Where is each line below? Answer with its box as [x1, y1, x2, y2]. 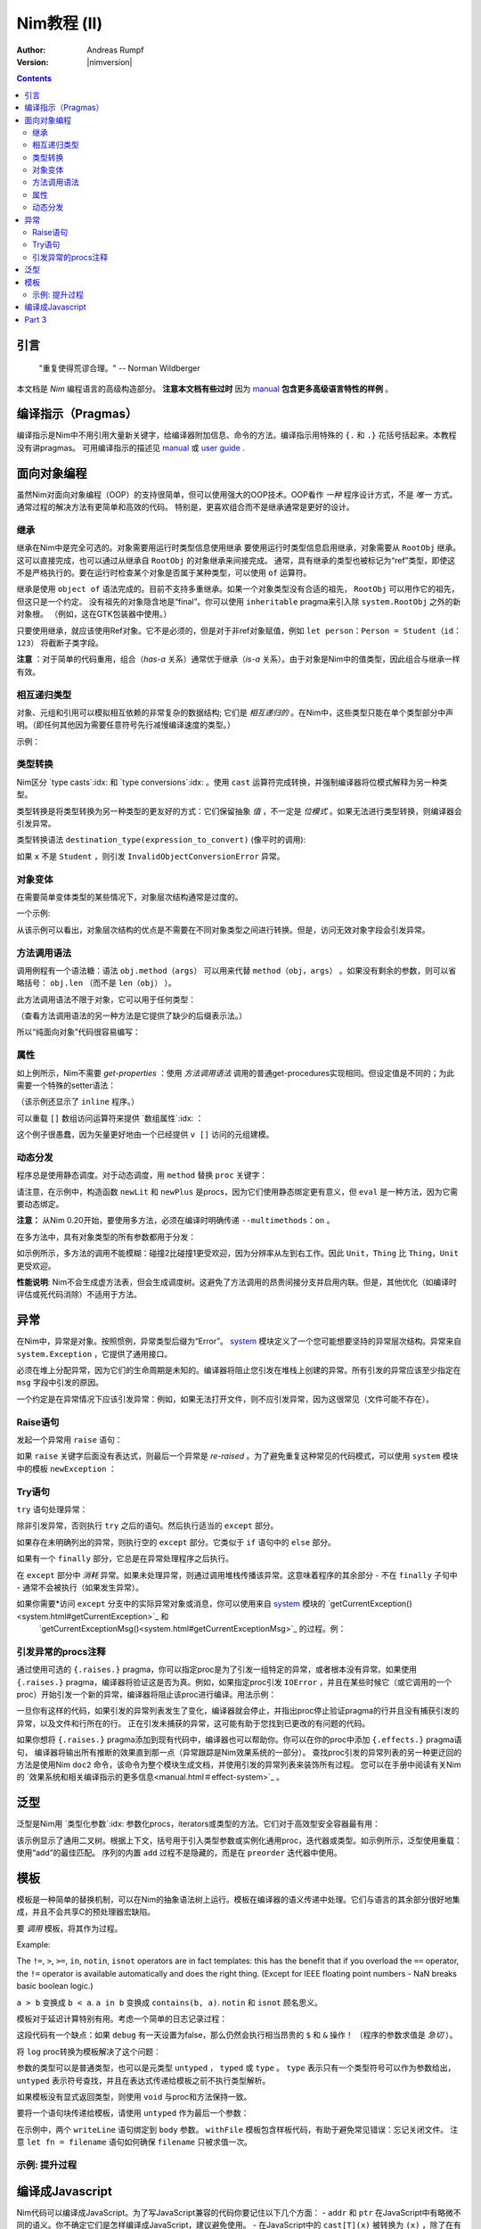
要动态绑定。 [16, 1199, 64, 1210]
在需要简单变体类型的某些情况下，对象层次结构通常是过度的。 [16, 892, 243, 902]
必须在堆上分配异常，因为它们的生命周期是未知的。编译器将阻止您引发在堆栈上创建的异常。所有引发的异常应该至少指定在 [16, 1365, 461, 1376]
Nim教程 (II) [16, 13, 102, 33]
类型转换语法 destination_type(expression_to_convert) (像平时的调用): [16, 835, 306, 845]
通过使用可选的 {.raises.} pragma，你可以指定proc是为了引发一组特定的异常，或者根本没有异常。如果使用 [16, 1664, 418, 1675]
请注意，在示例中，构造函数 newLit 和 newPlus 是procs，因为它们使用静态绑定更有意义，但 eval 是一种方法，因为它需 [16, 1186, 459, 1197]
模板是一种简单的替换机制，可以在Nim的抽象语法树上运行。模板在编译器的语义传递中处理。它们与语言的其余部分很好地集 [16, 1894, 461, 1904]
